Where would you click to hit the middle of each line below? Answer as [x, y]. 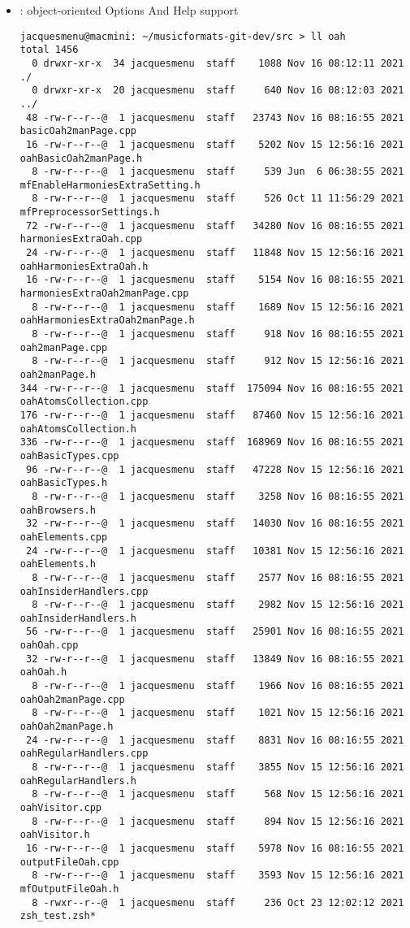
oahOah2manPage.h [67, 727]
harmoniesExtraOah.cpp [81, 239]
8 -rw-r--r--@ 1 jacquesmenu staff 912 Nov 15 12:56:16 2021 [218, 361]
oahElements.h [58, 564]
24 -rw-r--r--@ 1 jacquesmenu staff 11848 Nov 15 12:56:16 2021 [215, 253]
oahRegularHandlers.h [78, 781]
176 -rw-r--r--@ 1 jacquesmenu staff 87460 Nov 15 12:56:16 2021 [212, 415]
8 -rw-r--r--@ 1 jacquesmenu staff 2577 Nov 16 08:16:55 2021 [218, 577]
